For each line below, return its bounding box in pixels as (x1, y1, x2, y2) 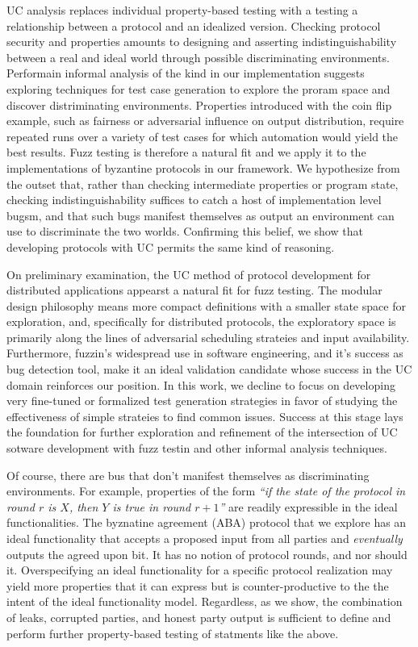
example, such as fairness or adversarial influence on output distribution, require (6, 112, 404, 129)
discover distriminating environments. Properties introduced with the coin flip (6, 96, 392, 113)
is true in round (112, 498, 191, 515)
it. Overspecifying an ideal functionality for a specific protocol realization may (6, 561, 393, 578)
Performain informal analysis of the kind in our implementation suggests (6, 65, 365, 81)
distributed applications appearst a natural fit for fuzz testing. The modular (6, 282, 382, 298)
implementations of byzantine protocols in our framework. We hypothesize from (6, 159, 400, 176)
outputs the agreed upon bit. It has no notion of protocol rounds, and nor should (6, 545, 408, 562)
